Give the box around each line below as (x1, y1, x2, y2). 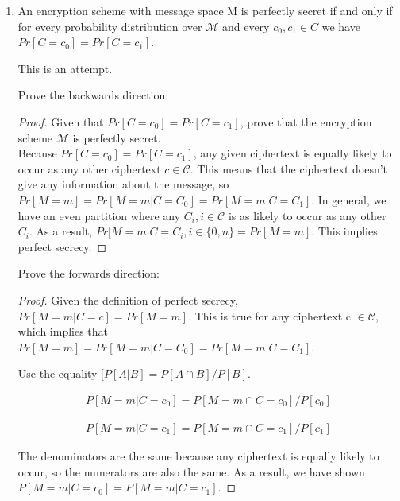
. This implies (311, 223, 378, 239)
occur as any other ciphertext (17, 160, 161, 177)
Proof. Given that (17, 113, 104, 130)
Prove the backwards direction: (17, 87, 169, 103)
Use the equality (17, 365, 98, 382)
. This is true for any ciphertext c (188, 307, 351, 324)
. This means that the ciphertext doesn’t (190, 160, 388, 177)
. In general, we (311, 191, 387, 208)
